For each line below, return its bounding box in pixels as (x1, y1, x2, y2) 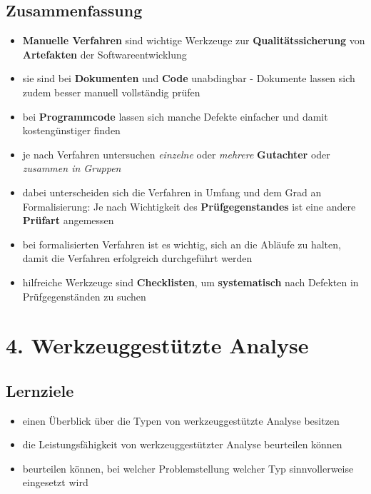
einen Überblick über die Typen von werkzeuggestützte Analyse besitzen (22, 413, 340, 428)
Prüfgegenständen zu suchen (22, 288, 146, 303)
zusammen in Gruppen (22, 161, 121, 176)
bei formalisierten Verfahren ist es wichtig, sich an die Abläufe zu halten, (22, 236, 341, 251)
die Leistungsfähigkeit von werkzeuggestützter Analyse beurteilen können (22, 437, 342, 452)
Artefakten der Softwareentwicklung (22, 46, 187, 61)
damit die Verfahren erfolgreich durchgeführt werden (22, 251, 253, 266)
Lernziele (6, 379, 74, 401)
